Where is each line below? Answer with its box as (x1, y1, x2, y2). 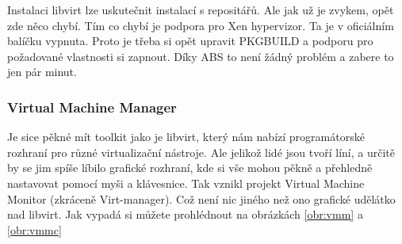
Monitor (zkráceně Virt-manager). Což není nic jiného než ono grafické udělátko (7, 190, 396, 207)
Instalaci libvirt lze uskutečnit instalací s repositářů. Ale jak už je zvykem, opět (7, 2, 394, 17)
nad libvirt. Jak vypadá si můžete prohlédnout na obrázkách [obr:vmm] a (7, 206, 363, 223)
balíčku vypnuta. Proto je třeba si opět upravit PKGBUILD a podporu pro (7, 32, 373, 49)
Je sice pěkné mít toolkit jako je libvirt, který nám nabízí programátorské (7, 128, 365, 145)
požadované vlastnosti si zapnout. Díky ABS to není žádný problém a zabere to (7, 48, 394, 64)
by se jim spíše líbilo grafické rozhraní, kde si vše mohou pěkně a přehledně (7, 159, 373, 176)
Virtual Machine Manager (7, 97, 177, 116)
